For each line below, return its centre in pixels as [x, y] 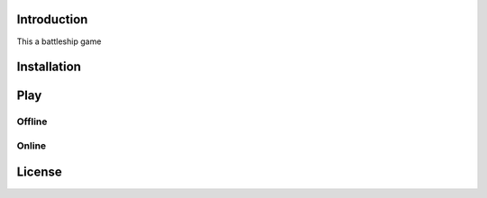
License [39, 172]
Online [32, 146]
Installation [49, 67]
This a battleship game [59, 41]
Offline [32, 121]
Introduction [52, 19]
